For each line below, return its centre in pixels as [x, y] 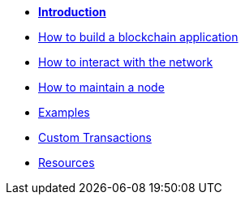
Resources [67, 163]
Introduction [72, 12]
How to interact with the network [126, 62]
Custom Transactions [95, 137]
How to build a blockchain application [138, 37]
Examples [64, 112]
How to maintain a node [101, 87]
